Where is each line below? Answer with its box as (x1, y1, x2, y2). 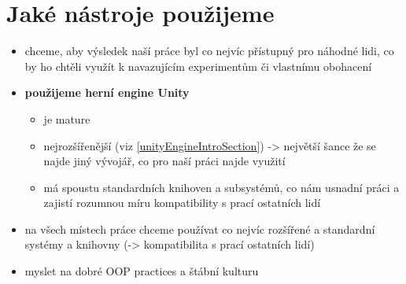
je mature (43, 110, 90, 127)
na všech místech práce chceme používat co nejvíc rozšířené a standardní (24, 220, 375, 237)
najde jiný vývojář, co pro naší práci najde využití (43, 153, 286, 169)
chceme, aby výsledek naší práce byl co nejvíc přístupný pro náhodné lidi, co (24, 42, 394, 59)
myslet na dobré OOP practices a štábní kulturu (24, 263, 259, 279)
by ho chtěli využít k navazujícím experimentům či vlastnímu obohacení (24, 57, 372, 74)
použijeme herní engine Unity (24, 84, 190, 101)
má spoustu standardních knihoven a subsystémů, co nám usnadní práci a (43, 179, 400, 195)
